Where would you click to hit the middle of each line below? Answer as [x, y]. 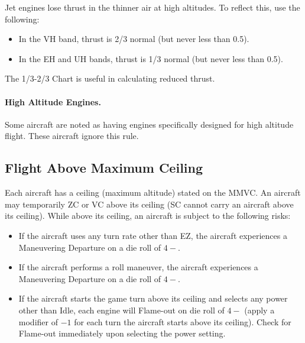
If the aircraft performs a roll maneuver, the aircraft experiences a [138, 267]
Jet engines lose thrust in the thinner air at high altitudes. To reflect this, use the [152, 7]
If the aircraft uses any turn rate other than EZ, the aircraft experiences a [153, 235]
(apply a [259, 310]
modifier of [38, 321]
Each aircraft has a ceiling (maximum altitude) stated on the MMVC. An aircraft [153, 192]
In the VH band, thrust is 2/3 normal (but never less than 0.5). [134, 39]
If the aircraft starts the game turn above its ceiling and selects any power [153, 298]
